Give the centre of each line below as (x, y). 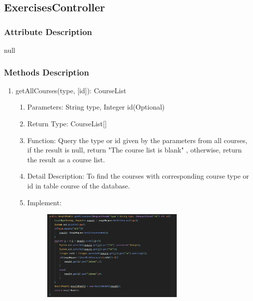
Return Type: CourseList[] (67, 123)
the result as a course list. (66, 159)
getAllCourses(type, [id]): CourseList (71, 90)
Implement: (44, 202)
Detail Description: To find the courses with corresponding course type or (138, 176)
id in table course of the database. (79, 185)
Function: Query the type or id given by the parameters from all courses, (137, 140)
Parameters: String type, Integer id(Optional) (96, 107)
